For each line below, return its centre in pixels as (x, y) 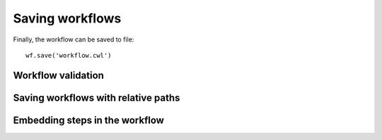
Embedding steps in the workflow (88, 120)
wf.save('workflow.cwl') (69, 55)
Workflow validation (58, 75)
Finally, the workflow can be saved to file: (74, 39)
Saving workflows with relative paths (97, 97)
